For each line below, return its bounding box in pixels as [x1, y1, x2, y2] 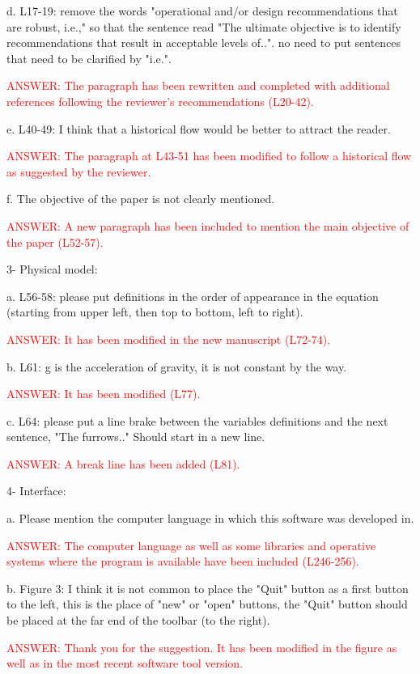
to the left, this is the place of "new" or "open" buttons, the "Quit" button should [6, 596, 408, 613]
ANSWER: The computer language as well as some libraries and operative [6, 536, 376, 553]
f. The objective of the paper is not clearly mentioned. [6, 190, 275, 207]
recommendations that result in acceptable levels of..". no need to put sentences [6, 34, 401, 51]
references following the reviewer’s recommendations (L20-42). [6, 92, 314, 109]
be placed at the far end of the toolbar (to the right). [6, 612, 270, 629]
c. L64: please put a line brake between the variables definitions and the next [6, 412, 388, 429]
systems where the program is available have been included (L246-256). [6, 553, 359, 570]
